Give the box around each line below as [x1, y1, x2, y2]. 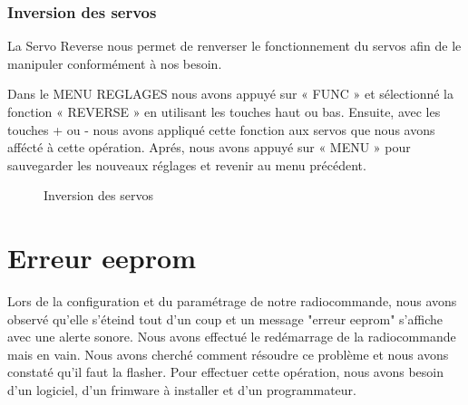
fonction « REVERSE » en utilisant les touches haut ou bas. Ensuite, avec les [7, 102, 441, 121]
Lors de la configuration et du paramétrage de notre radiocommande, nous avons [7, 292, 457, 311]
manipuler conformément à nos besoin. [7, 53, 222, 72]
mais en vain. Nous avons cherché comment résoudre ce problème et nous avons [7, 344, 449, 363]
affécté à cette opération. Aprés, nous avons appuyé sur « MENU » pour [7, 138, 411, 157]
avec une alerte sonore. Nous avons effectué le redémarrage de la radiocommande [7, 327, 456, 346]
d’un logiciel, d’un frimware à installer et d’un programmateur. [7, 381, 356, 400]
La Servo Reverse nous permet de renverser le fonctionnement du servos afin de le [7, 36, 462, 55]
